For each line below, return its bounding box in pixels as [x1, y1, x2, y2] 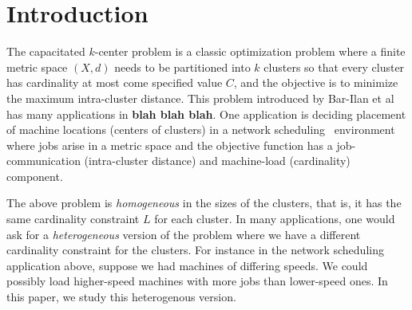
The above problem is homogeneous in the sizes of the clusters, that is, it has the [6, 194, 402, 211]
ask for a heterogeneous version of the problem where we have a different [6, 226, 361, 242]
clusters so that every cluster [263, 58, 405, 75]
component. [6, 167, 63, 184]
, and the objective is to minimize [233, 74, 398, 91]
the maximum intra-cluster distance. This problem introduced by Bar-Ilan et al [6, 89, 394, 106]
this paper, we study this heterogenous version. [6, 288, 236, 305]
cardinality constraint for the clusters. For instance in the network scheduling [6, 241, 384, 258]
